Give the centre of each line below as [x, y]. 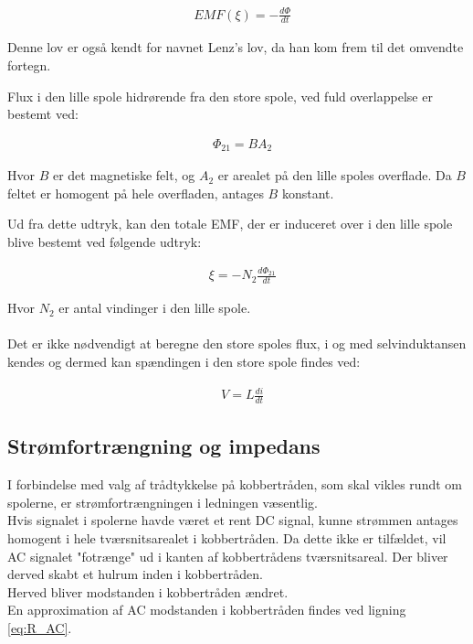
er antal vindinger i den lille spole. [155, 308]
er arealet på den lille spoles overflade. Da [335, 175]
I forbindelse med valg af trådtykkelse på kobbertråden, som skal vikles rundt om [235, 484]
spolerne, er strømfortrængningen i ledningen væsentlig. [163, 502]
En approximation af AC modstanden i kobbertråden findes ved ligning [207, 610]
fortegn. [29, 64]
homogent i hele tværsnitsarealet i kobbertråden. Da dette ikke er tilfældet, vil [227, 537]
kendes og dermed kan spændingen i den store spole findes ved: [184, 361]
